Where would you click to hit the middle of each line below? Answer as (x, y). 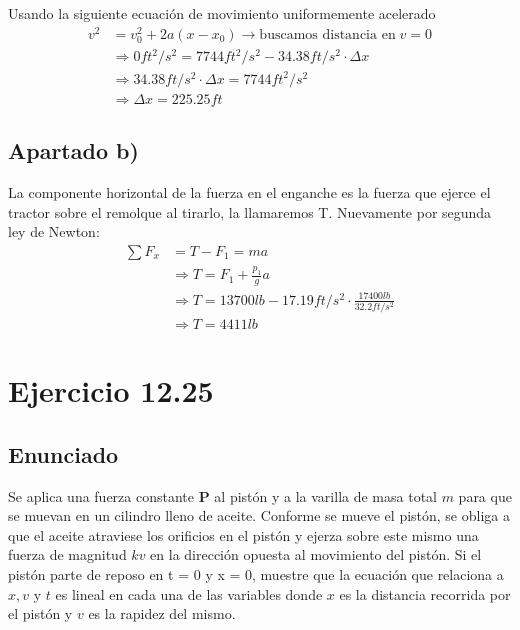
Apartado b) (73, 150)
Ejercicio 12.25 (111, 390)
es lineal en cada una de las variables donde (189, 593)
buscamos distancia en (327, 34)
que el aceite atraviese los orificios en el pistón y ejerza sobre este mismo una (243, 534)
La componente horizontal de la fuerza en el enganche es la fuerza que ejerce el (249, 192)
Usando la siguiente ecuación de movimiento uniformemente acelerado (222, 13)
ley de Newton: (54, 231)
